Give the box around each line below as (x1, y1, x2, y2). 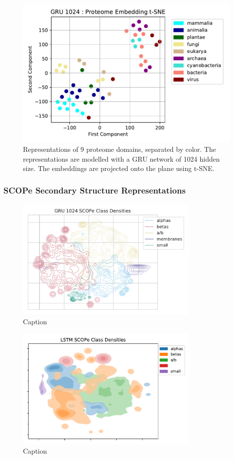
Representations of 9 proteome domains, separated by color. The (23, 144, 216, 154)
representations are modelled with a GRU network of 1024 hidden (23, 153, 220, 164)
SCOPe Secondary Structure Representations (3, 184, 186, 196)
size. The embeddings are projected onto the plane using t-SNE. (23, 163, 214, 173)
